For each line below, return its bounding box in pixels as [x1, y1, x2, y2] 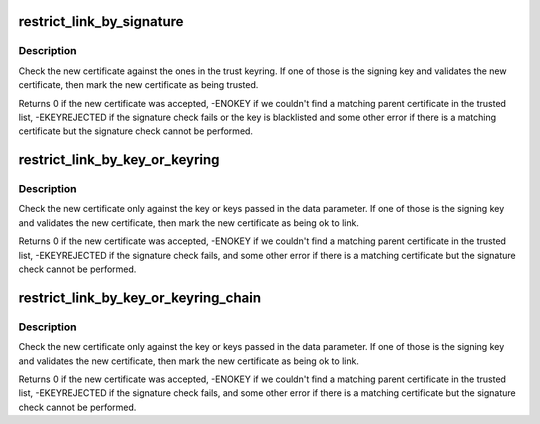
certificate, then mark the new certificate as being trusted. [18, 79, 259, 91]
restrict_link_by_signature [18, 13, 184, 30]
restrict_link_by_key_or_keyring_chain [18, 289, 262, 306]
